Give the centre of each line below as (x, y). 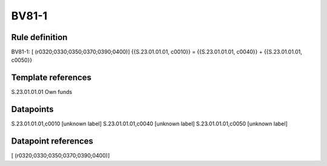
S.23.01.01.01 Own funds (42, 92)
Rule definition (39, 37)
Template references (51, 78)
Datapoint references (52, 141)
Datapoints (32, 109)
